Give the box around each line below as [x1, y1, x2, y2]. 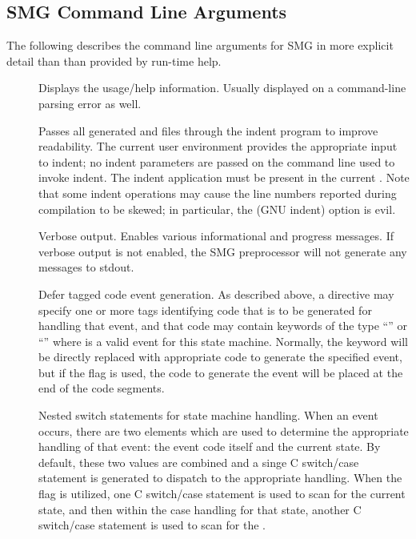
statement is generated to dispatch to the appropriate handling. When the [38, 469, 402, 486]
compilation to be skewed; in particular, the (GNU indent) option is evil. [38, 200, 396, 217]
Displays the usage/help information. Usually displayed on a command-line [38, 79, 406, 96]
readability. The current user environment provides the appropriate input [38, 138, 398, 155]
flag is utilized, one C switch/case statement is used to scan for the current [38, 485, 406, 502]
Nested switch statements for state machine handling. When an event [38, 407, 378, 424]
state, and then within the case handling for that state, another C [38, 501, 362, 517]
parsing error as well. [38, 95, 142, 111]
